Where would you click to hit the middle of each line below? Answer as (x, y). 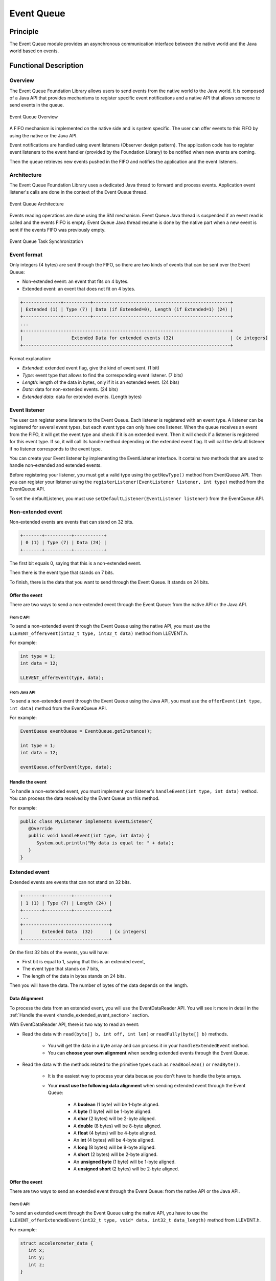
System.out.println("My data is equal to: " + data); (105, 843)
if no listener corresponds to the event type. (56, 449)
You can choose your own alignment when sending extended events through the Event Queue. (148, 1052)
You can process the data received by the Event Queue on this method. (84, 798)
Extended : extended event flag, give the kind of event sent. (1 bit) (91, 368)
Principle (24, 32)
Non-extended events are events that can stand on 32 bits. (72, 522)
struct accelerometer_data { (57, 1243)
